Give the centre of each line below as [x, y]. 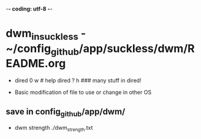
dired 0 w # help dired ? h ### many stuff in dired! [78, 80]
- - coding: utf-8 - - [29, 9]
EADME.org [36, 64]
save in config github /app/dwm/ [66, 112]
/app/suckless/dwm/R [137, 48]
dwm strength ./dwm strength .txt [54, 129]
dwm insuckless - [46, 34]
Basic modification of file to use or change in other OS [83, 92]
